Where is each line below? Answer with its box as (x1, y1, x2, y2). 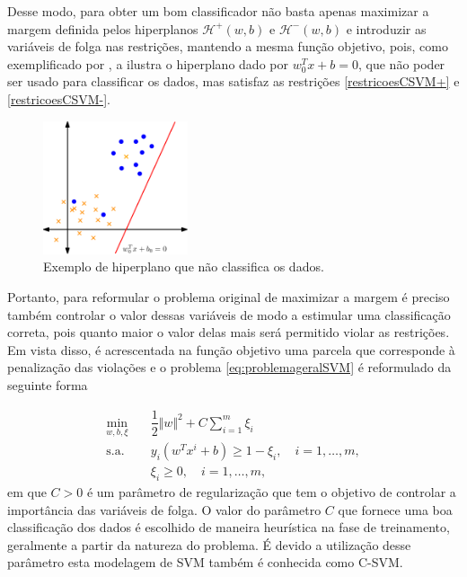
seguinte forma (7, 375, 88, 394)
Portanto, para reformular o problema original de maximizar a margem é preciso (7, 287, 450, 306)
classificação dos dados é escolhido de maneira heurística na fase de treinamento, (7, 518, 450, 537)
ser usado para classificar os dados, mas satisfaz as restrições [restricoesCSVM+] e (7, 72, 460, 91)
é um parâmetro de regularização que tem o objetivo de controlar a (86, 483, 456, 502)
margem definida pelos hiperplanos (7, 19, 198, 38)
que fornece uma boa (338, 500, 453, 519)
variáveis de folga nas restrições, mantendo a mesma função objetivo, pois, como (7, 37, 448, 56)
